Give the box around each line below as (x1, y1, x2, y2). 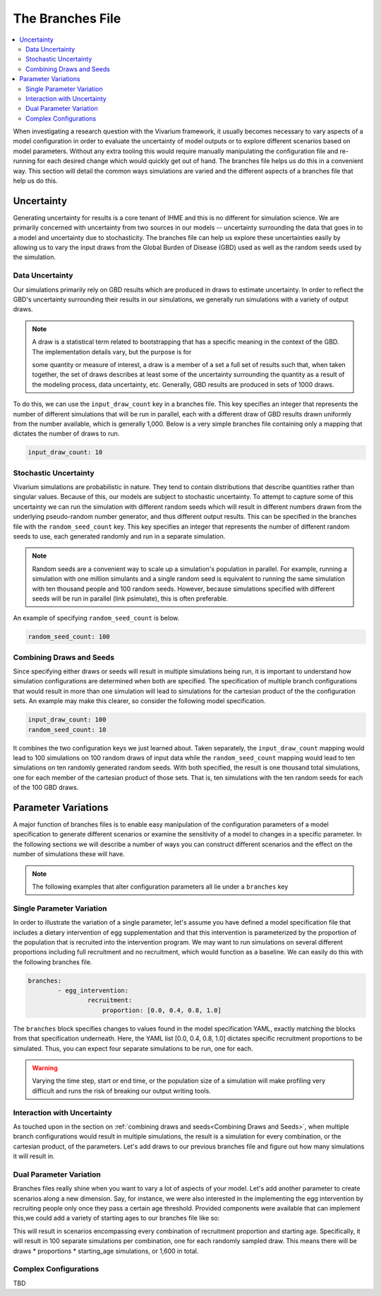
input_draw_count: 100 (28, 716, 107, 724)
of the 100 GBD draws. (13, 784, 79, 792)
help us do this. (13, 176, 58, 185)
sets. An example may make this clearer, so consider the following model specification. (13, 697, 266, 705)
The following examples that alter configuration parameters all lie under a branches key (32, 882, 289, 891)
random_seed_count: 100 (28, 632, 111, 641)
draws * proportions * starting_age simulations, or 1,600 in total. (13, 1247, 199, 1255)
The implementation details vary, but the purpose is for (32, 347, 192, 356)
